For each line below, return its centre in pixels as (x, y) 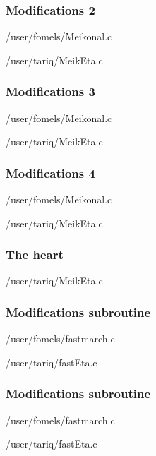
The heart (35, 254)
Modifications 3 (50, 91)
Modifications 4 (50, 173)
